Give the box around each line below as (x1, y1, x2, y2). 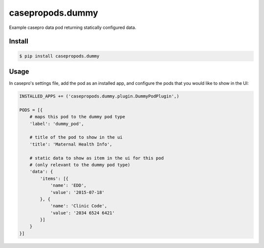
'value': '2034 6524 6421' (50, 210, 115, 216)
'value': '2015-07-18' (50, 189, 105, 195)
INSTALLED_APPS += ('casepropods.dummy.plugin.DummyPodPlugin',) (19, 94, 179, 99)
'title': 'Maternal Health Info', (29, 141, 112, 147)
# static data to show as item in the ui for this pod (29, 155, 164, 161)
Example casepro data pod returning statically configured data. (9, 25, 136, 30)
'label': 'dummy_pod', (29, 121, 84, 126)
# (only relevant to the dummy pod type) (29, 162, 131, 168)
